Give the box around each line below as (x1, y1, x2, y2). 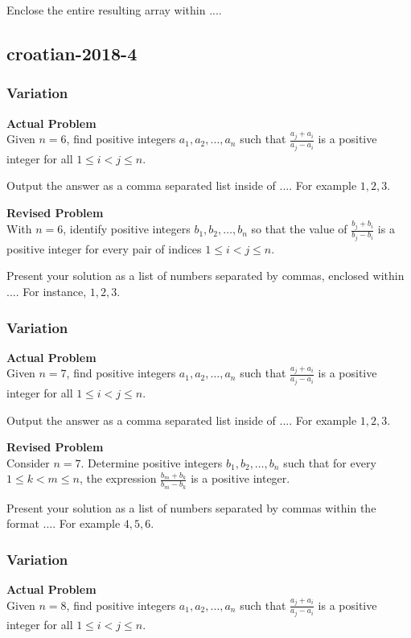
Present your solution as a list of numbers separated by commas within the (6, 499, 376, 516)
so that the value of (251, 220, 347, 237)
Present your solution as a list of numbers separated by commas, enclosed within (6, 267, 405, 284)
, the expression (79, 470, 157, 487)
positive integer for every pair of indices (6, 240, 202, 257)
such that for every (283, 454, 376, 471)
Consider (6, 454, 50, 471)
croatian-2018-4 (6, 40, 138, 65)
